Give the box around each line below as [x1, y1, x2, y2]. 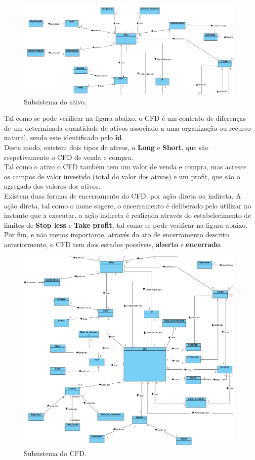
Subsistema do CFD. [24, 448, 86, 458]
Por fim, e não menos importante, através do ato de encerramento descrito [4, 229, 229, 240]
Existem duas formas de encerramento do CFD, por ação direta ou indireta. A [4, 190, 241, 201]
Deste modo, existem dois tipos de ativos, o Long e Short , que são [4, 142, 209, 152]
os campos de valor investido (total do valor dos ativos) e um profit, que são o [4, 171, 240, 181]
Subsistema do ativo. [24, 96, 86, 106]
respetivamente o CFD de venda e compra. [4, 152, 133, 162]
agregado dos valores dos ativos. [4, 181, 101, 191]
